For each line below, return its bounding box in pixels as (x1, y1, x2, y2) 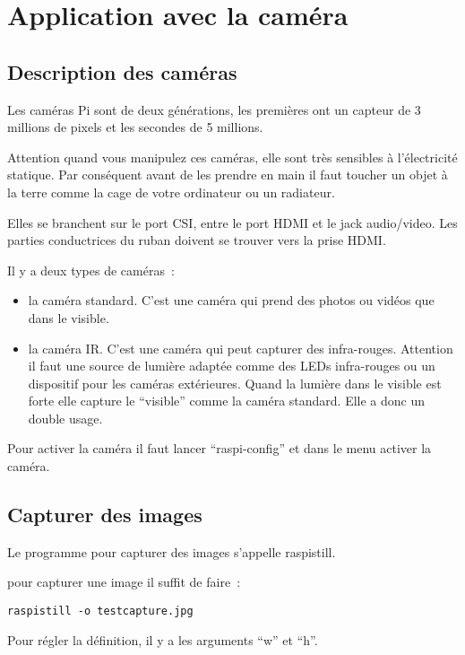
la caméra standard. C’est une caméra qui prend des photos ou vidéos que (28, 291, 435, 310)
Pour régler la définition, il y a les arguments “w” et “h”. (7, 630, 318, 649)
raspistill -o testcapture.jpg (7, 605, 194, 618)
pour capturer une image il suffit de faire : (7, 572, 241, 591)
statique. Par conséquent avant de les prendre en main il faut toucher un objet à (7, 165, 448, 184)
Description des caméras (7, 57, 237, 85)
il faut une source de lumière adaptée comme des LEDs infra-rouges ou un (28, 356, 435, 375)
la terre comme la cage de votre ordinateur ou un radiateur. (7, 182, 335, 201)
